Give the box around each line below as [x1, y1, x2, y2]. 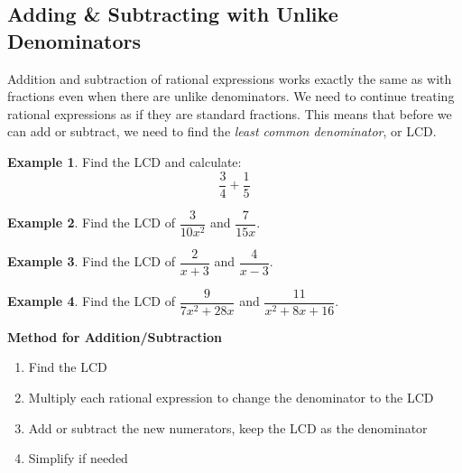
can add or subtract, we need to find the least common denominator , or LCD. [7, 122, 437, 141]
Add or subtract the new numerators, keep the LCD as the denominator [28, 418, 428, 437]
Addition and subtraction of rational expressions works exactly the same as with [7, 69, 452, 88]
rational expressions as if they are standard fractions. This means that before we [7, 104, 452, 123]
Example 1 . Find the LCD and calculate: [7, 152, 242, 171]
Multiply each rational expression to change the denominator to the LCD [28, 388, 434, 406]
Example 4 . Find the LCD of [7, 292, 175, 311]
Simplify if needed [28, 449, 128, 468]
